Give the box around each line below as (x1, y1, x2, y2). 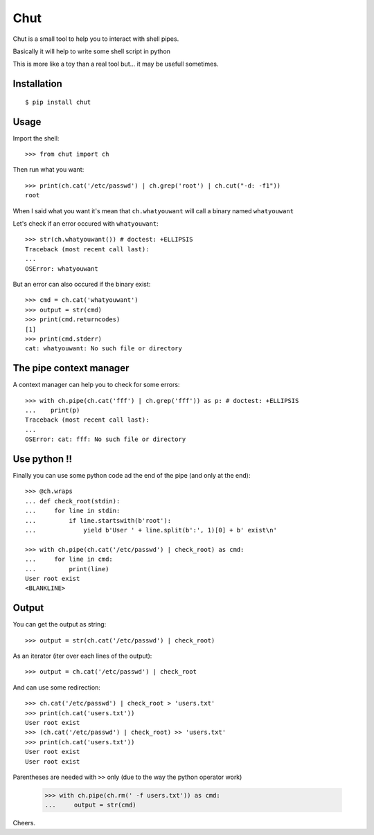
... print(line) (25, 565, 109, 573)
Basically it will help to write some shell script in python (12, 47, 171, 55)
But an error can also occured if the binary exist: (12, 280, 151, 288)
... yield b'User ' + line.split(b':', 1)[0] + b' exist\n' (25, 526, 277, 534)
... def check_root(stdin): (25, 497, 121, 505)
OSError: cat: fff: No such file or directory (25, 436, 186, 443)
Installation (12, 78, 62, 90)
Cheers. (12, 819, 36, 827)
